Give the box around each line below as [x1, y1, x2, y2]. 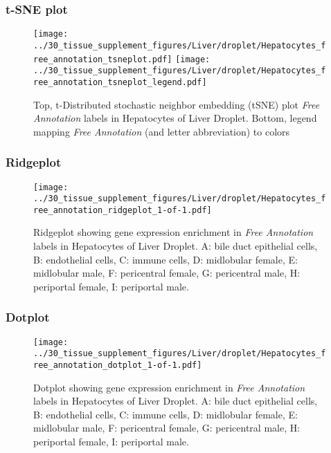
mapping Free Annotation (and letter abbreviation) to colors [33, 124, 290, 138]
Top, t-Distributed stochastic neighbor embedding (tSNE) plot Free [33, 97, 320, 111]
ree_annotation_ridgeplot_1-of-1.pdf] [33, 205, 212, 215]
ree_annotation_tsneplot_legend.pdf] [33, 77, 207, 87]
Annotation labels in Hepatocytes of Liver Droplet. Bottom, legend [33, 111, 317, 125]
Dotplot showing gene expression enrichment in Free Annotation [33, 380, 305, 394]
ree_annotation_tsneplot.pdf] [33, 54, 172, 64]
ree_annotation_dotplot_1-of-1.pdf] [33, 360, 202, 370]
